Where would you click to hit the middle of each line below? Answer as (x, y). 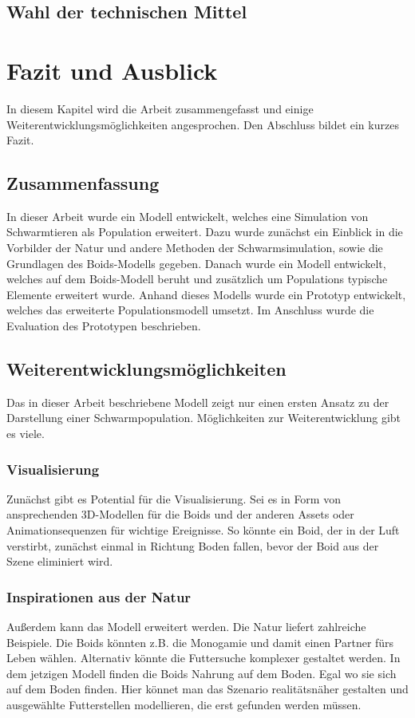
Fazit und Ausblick (112, 70)
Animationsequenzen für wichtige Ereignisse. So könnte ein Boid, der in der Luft (203, 530)
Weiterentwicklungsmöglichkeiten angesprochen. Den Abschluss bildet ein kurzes (203, 124)
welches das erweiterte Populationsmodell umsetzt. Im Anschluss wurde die (190, 310)
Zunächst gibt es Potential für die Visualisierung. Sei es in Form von (174, 498)
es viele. (26, 434)
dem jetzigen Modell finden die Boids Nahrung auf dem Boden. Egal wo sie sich (202, 673)
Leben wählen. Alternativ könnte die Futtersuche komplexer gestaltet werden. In (204, 658)
